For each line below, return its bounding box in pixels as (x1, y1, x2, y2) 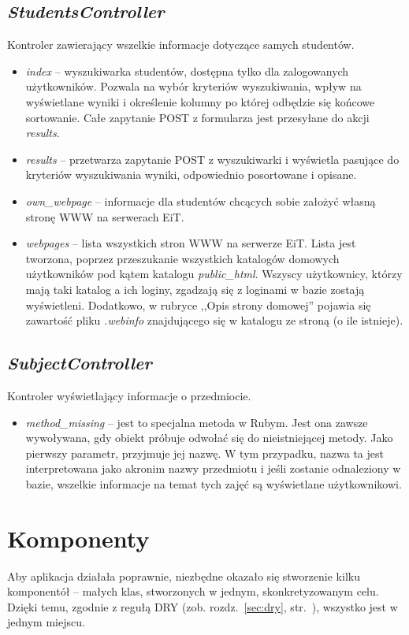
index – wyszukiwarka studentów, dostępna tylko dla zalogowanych (25, 62, 349, 79)
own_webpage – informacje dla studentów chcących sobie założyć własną (25, 192, 376, 209)
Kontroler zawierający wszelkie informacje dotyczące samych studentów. (7, 36, 355, 53)
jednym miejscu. (7, 614, 85, 630)
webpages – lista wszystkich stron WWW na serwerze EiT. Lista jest (25, 235, 356, 251)
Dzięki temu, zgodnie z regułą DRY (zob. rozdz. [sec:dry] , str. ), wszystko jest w (7, 598, 398, 615)
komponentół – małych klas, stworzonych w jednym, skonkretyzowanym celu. (7, 583, 379, 600)
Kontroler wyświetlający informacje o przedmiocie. (7, 387, 251, 403)
